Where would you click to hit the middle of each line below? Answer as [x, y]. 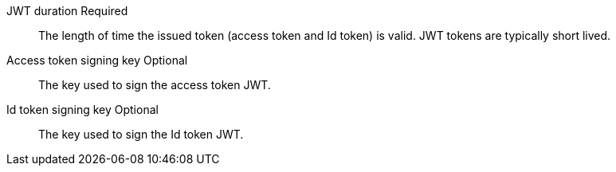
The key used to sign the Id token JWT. [141, 134]
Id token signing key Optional [82, 109]
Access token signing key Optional [97, 60]
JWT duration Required [67, 11]
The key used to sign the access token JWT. [155, 85]
